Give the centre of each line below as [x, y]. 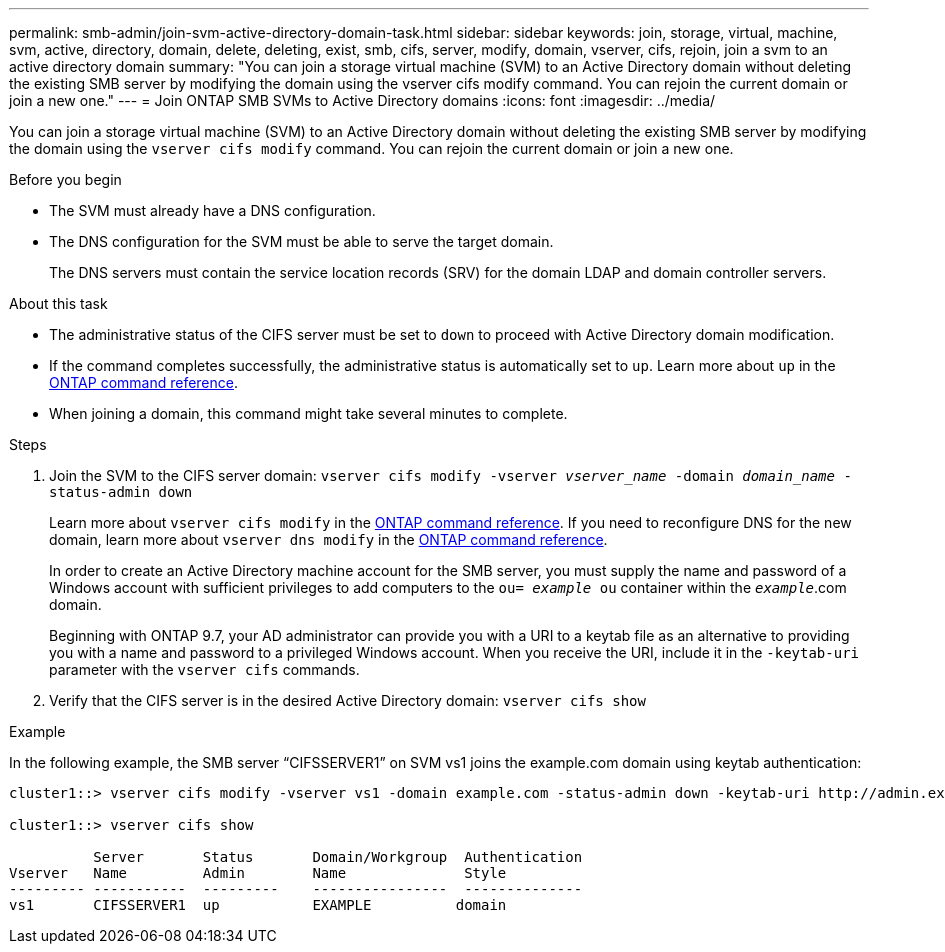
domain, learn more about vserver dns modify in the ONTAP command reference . [328, 539]
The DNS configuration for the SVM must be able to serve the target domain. [301, 241]
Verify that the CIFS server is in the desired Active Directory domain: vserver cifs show [347, 700]
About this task [58, 303]
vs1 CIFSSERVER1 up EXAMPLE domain [258, 905]
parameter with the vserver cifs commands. [204, 669]
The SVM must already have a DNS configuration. [212, 210]
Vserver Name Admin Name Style [258, 873]
